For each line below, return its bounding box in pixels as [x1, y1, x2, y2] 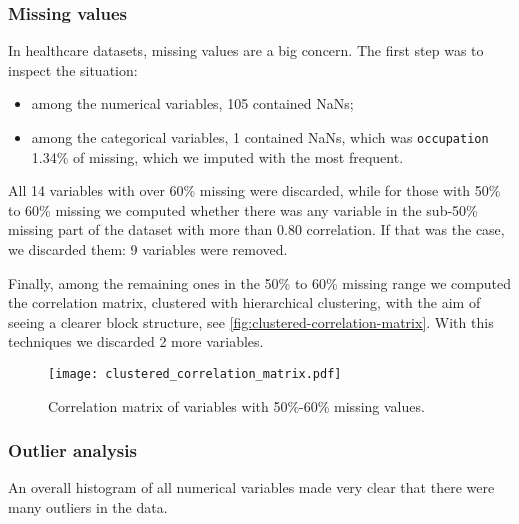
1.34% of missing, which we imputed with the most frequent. [31, 146, 404, 167]
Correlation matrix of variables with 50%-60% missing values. [48, 395, 425, 416]
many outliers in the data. [8, 497, 168, 518]
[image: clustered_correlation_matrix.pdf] [48, 367, 342, 381]
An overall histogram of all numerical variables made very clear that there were [8, 477, 495, 498]
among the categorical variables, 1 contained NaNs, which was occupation [31, 127, 489, 147]
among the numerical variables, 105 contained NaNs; [31, 93, 354, 114]
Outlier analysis [8, 438, 137, 463]
